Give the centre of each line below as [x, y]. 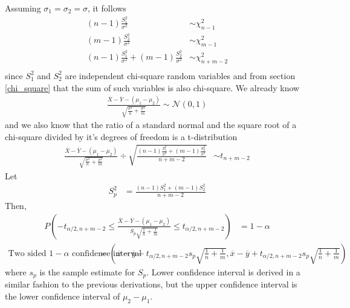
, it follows [107, 8]
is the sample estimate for [87, 271]
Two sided [27, 253]
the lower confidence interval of [63, 296]
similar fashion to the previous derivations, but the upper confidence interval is [151, 284]
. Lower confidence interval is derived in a [223, 271]
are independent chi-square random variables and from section [180, 75]
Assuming [23, 8]
